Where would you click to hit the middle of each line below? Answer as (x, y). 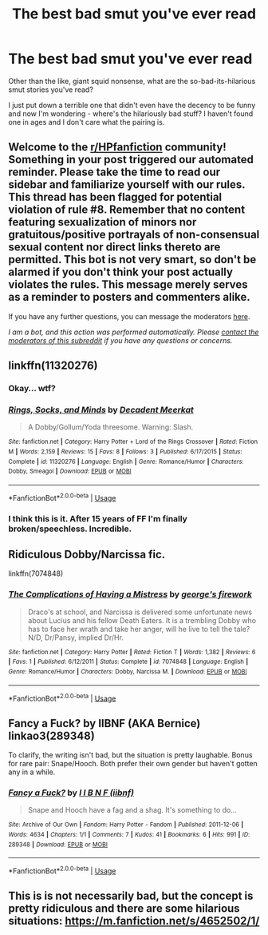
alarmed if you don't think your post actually (121, 272)
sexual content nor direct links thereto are (114, 248)
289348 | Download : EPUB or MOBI (58, 845)
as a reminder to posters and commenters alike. (130, 297)
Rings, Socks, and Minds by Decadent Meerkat (101, 410)
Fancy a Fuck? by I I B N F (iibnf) (71, 793)
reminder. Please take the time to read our (114, 172)
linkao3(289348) (52, 735)
